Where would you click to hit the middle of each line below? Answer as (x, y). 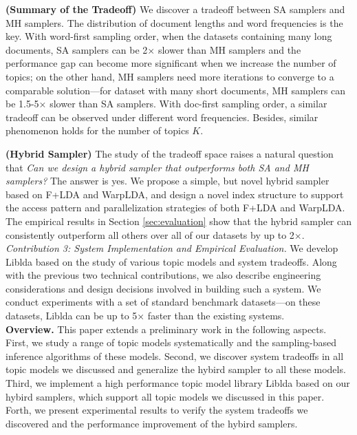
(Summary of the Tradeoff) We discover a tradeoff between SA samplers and (175, 9)
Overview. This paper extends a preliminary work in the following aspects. (166, 329)
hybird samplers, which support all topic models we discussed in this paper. (165, 396)
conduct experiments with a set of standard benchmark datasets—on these (163, 302)
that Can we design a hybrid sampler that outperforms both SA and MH (157, 167)
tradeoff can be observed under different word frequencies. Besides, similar (162, 117)
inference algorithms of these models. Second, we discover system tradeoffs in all (175, 356)
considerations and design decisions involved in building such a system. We (163, 288)
